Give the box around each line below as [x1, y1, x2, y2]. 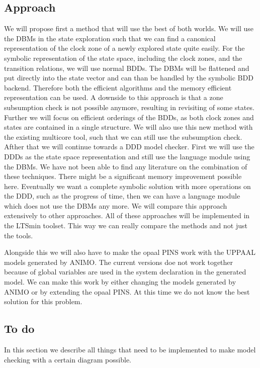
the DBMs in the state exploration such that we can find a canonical [4, 33, 216, 43]
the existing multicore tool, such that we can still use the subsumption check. [4, 131, 242, 142]
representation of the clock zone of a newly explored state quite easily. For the [4, 43, 245, 53]
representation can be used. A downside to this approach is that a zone [4, 92, 223, 103]
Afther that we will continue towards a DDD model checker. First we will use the [4, 141, 254, 152]
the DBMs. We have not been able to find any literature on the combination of [4, 161, 247, 171]
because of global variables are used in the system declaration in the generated [4, 266, 246, 277]
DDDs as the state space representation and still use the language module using [4, 151, 250, 161]
